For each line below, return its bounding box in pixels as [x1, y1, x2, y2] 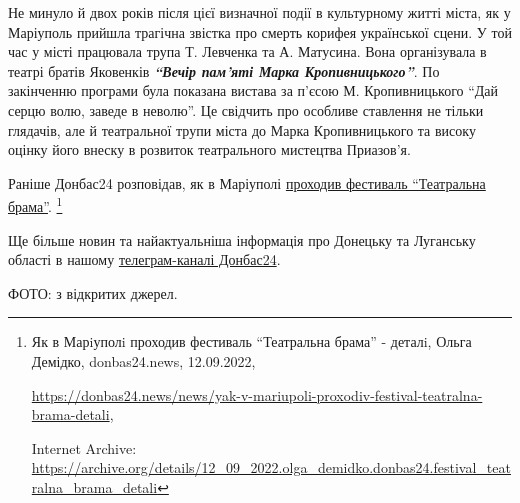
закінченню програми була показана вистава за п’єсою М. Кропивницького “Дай [8, 80, 499, 101]
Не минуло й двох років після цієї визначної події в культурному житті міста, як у [8, 2, 511, 22]
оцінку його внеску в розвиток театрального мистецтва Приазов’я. [8, 139, 411, 160]
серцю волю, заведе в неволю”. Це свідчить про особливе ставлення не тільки [8, 99, 484, 120]
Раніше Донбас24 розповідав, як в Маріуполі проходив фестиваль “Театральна [8, 172, 486, 193]
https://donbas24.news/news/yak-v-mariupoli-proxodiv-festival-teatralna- [31, 384, 483, 405]
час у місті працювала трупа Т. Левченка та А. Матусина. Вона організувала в [8, 41, 487, 62]
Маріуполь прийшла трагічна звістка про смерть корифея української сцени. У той [8, 21, 512, 42]
